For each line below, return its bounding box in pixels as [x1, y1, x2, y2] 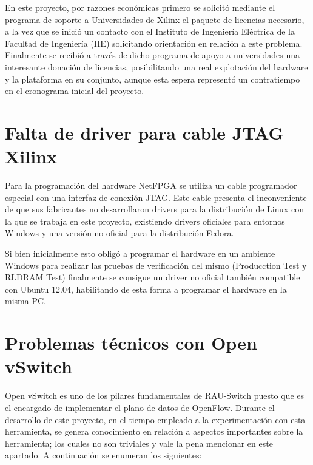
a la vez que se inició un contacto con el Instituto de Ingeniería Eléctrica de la [5, 25, 295, 38]
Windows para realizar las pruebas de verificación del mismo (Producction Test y [5, 259, 307, 271]
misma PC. [5, 294, 46, 307]
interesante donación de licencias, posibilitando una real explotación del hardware [5, 60, 308, 73]
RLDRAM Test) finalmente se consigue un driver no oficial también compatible [5, 271, 300, 283]
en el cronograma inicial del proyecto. [5, 84, 144, 97]
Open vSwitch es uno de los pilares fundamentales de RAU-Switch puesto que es [5, 389, 304, 402]
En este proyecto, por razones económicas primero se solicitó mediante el [5, 1, 275, 13]
